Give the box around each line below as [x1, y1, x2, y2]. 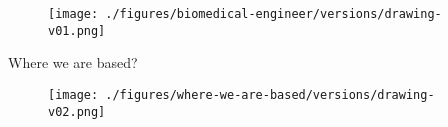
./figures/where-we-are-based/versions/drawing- [105, 87, 435, 102]
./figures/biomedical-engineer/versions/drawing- [105, 7, 442, 21]
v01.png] [48, 23, 106, 38]
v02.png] [48, 104, 106, 119]
